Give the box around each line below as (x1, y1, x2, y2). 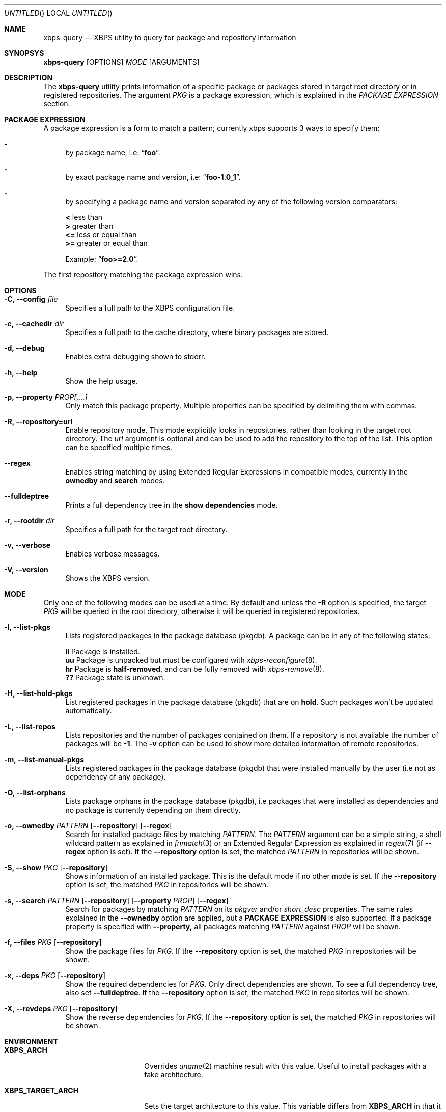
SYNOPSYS (4, 49, 44, 58)
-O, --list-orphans (4, 788, 66, 797)
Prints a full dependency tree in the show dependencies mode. (65, 501, 278, 509)
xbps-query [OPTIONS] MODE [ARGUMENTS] (43, 58, 200, 66)
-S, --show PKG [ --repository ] (4, 863, 108, 872)
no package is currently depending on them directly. (65, 805, 241, 814)
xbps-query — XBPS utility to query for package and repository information (43, 33, 296, 42)
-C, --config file (4, 295, 58, 303)
